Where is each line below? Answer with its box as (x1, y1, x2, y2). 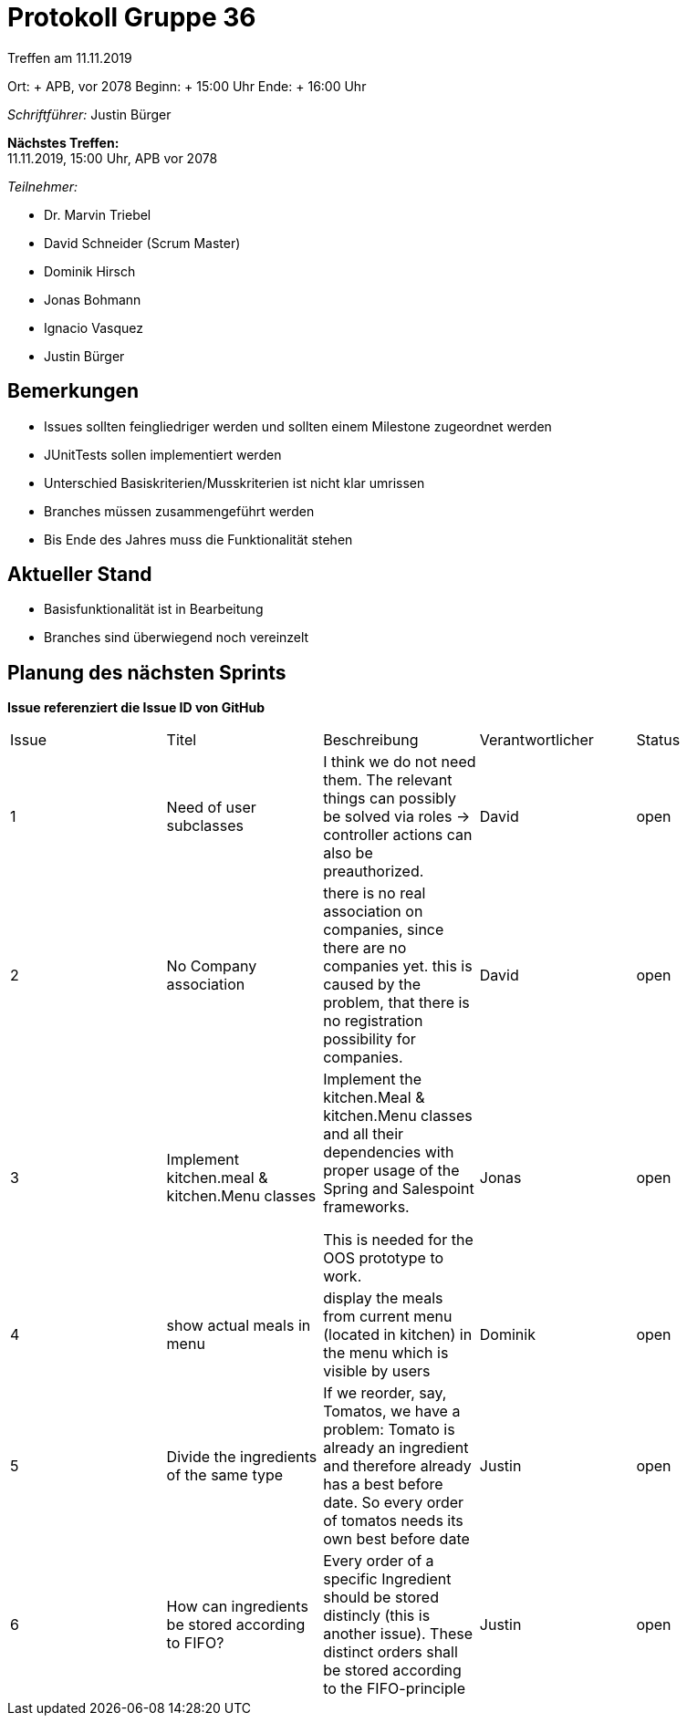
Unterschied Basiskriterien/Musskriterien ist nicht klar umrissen (44, 474, 425, 491)
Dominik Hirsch (44, 263, 136, 279)
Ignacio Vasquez (44, 319, 143, 336)
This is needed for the (323, 1230, 474, 1250)
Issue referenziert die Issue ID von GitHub (7, 700, 265, 716)
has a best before (323, 1475, 443, 1494)
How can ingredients (166, 1597, 308, 1616)
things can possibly (323, 789, 457, 808)
